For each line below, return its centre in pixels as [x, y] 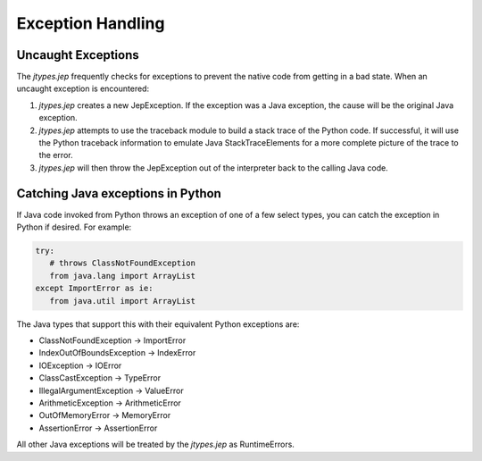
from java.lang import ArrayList [123, 276]
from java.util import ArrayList [123, 301]
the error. [56, 155]
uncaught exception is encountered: [83, 88]
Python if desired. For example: [74, 227]
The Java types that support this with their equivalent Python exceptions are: [158, 324]
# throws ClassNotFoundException [123, 263]
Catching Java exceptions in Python [119, 193]
